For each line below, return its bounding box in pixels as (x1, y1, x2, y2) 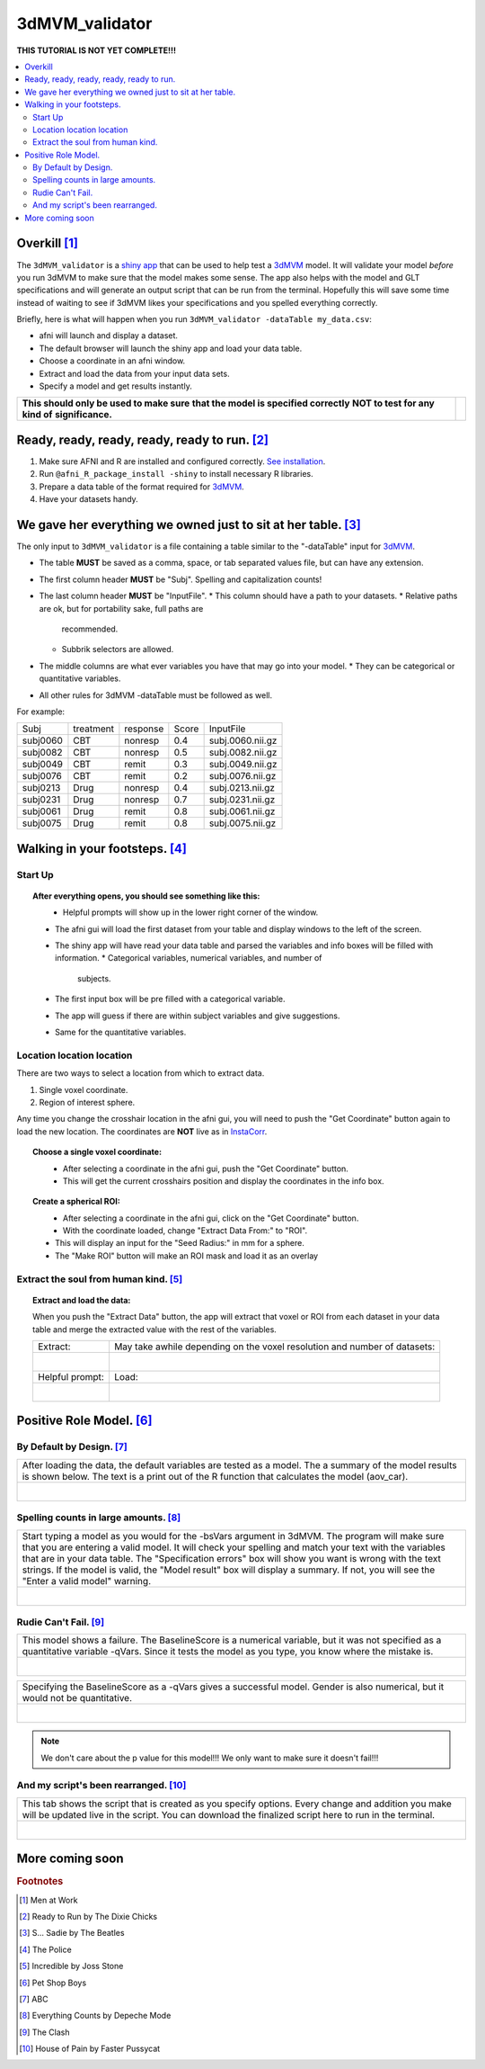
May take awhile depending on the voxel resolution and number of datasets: (113, 1340, 436, 1353)
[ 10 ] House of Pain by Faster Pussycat (19, 2043, 161, 2055)
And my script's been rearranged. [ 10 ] (16, 1779, 187, 1792)
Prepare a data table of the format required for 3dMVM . (39, 481, 244, 492)
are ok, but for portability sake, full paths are (39, 603, 204, 614)
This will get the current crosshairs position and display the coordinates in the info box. (63, 1175, 385, 1187)
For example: (16, 706, 66, 717)
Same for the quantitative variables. (55, 1026, 187, 1038)
